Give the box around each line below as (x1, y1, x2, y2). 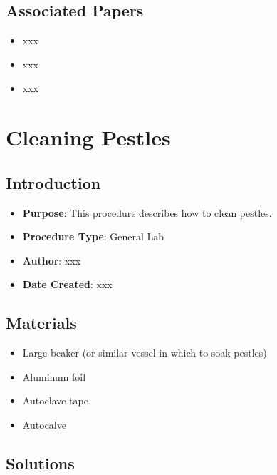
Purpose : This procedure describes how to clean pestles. (22, 205, 272, 220)
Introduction (6, 171, 101, 193)
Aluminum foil (22, 369, 86, 384)
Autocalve (22, 417, 66, 431)
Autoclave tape (22, 393, 88, 408)
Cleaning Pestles (6, 123, 171, 152)
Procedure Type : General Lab (22, 229, 164, 244)
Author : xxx (22, 252, 81, 267)
